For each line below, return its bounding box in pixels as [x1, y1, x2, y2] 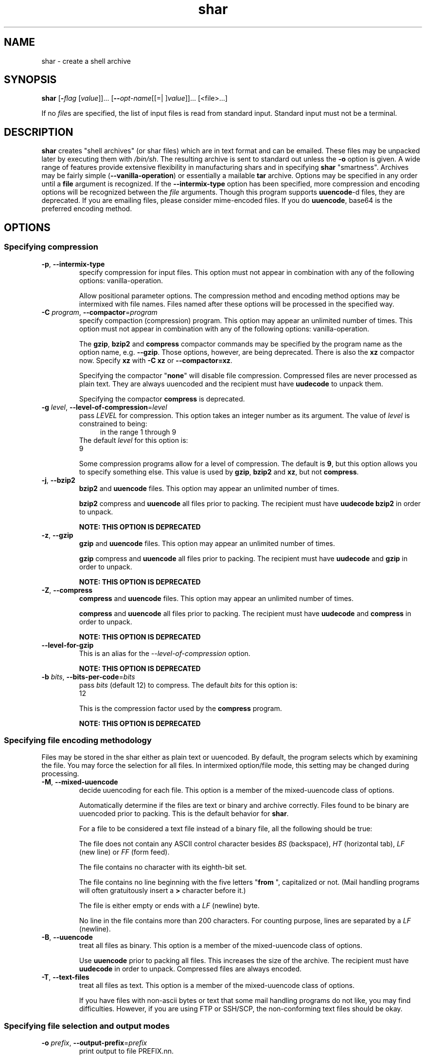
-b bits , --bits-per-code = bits [41, 672, 135, 681]
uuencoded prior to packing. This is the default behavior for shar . [79, 809, 289, 818]
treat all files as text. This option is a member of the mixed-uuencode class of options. [79, 981, 355, 990]
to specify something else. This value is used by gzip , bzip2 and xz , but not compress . [79, 467, 359, 476]
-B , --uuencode [41, 933, 93, 942]
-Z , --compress [41, 585, 93, 594]
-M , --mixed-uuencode [41, 778, 118, 786]
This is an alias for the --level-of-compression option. [79, 649, 250, 657]
